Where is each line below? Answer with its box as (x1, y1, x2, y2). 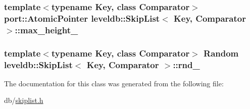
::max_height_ (15, 23, 78, 36)
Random (204, 46, 239, 59)
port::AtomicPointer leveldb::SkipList (4, 12, 160, 24)
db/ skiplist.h (4, 95, 43, 105)
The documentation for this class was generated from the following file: (4, 78, 224, 88)
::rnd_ (173, 58, 200, 71)
